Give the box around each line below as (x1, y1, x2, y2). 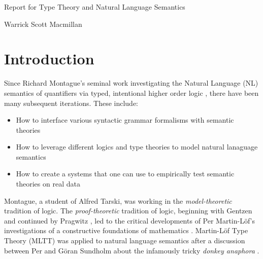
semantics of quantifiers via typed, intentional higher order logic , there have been (4, 87, 259, 98)
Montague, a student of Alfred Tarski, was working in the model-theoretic (4, 195, 232, 206)
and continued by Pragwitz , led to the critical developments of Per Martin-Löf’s (4, 215, 255, 226)
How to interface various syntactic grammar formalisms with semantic (16, 115, 234, 125)
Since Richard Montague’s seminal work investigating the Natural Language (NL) (4, 78, 258, 88)
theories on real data (16, 178, 80, 189)
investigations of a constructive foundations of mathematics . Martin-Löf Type (4, 225, 248, 236)
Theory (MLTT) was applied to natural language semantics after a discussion (4, 235, 245, 246)
